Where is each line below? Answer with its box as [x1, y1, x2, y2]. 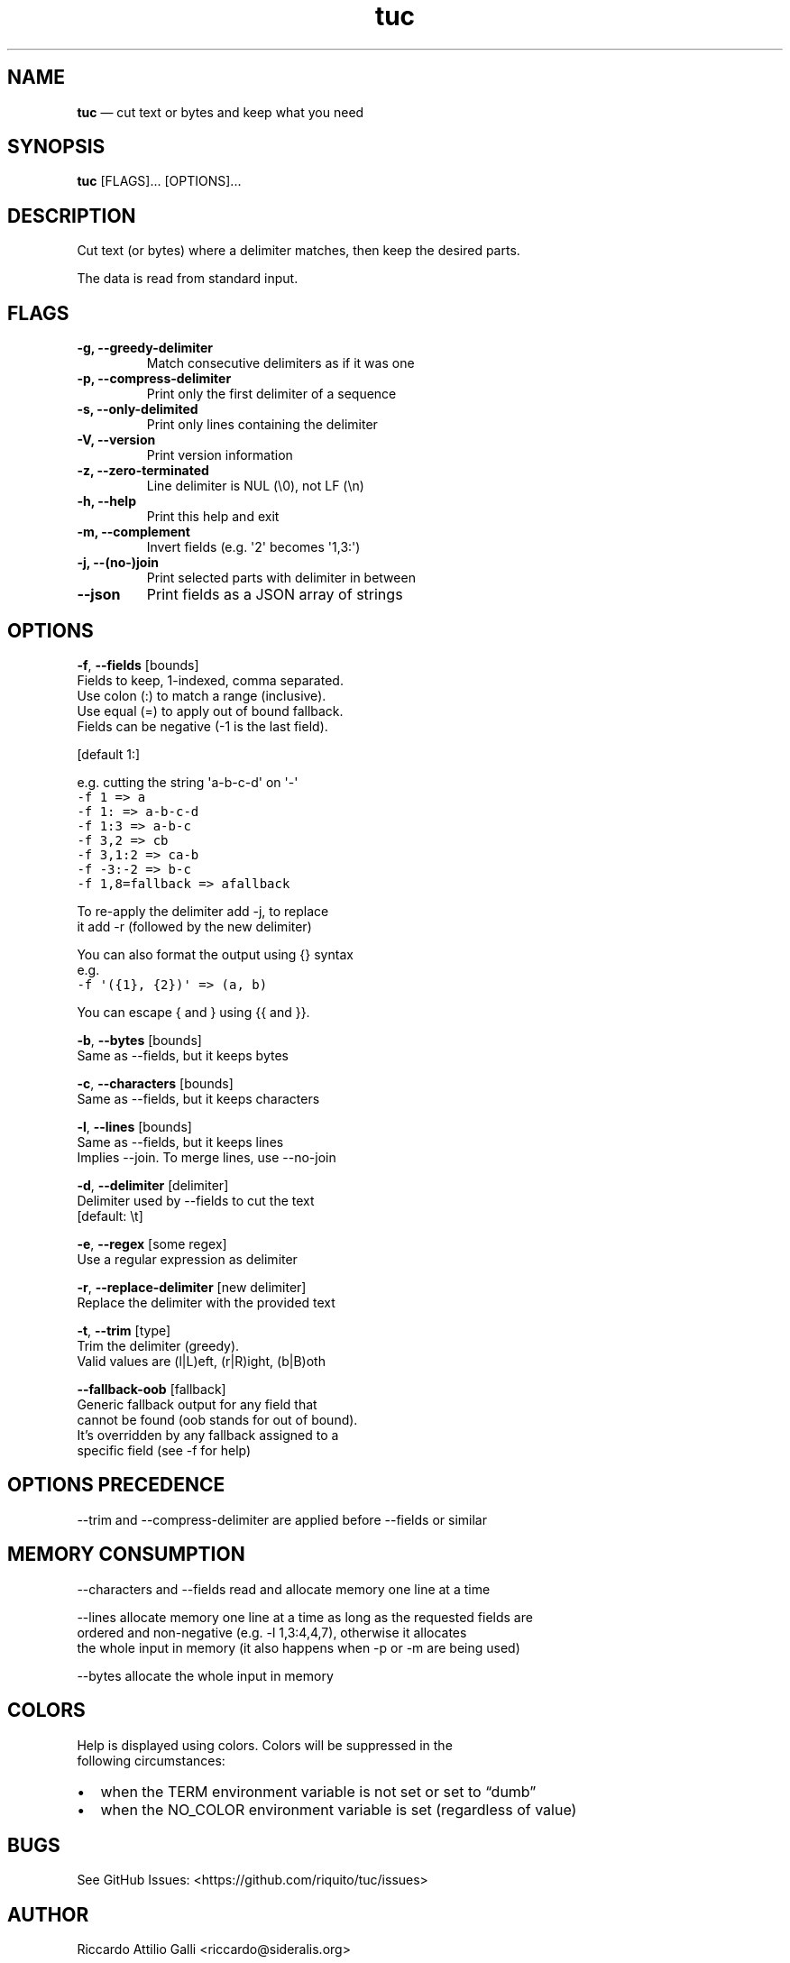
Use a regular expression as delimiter [77, 1251, 298, 1267]
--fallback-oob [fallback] [77, 1381, 226, 1397]
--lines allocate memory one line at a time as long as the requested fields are [77, 1609, 533, 1625]
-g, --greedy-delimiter [77, 340, 214, 356]
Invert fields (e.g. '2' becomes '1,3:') [146, 539, 361, 555]
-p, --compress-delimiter [77, 371, 232, 387]
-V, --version [77, 432, 156, 448]
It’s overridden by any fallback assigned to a [77, 1426, 339, 1443]
